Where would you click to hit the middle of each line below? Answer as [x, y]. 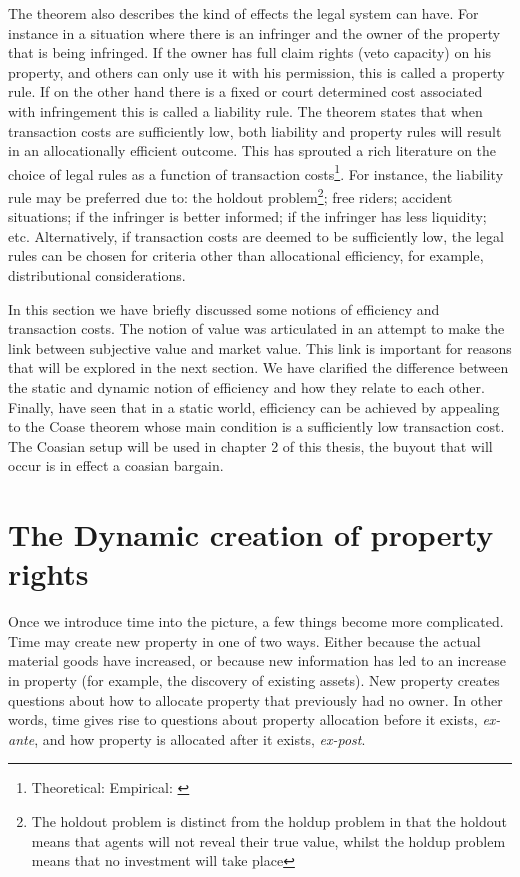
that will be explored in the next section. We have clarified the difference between [258, 367]
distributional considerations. [97, 275]
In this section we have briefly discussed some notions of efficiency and [224, 308]
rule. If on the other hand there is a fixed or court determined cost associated [245, 91]
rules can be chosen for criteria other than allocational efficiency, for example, [246, 255]
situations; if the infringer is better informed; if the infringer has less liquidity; [247, 216]
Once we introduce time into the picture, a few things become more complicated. [256, 621]
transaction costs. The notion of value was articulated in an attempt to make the [256, 328]
